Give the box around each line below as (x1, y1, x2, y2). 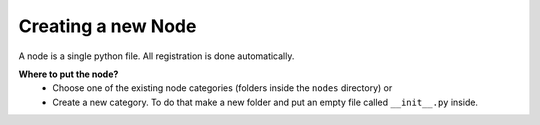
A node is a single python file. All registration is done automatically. (18, 50, 295, 62)
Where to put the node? (18, 68, 119, 80)
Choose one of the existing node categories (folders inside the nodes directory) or (52, 82, 393, 94)
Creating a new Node (18, 15, 197, 37)
